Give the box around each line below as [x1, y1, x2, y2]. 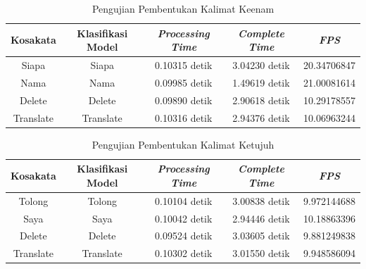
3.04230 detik [232, 58, 290, 73]
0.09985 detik [155, 75, 213, 89]
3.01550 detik [232, 246, 290, 261]
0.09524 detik [155, 228, 213, 243]
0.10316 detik [155, 110, 213, 125]
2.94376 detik [232, 110, 290, 125]
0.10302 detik [155, 246, 213, 261]
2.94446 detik [232, 211, 290, 225]
